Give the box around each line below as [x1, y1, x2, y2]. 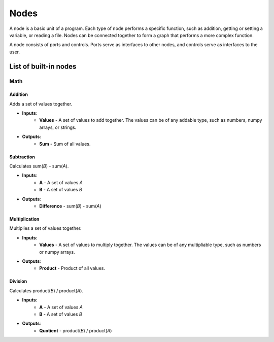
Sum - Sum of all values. [39, 141, 91, 147]
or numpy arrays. [39, 249, 76, 255]
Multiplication [9, 216, 40, 222]
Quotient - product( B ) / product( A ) [39, 327, 112, 333]
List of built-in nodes [9, 62, 77, 71]
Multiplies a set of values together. [9, 225, 82, 231]
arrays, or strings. [39, 124, 77, 130]
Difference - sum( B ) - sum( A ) [39, 203, 101, 209]
